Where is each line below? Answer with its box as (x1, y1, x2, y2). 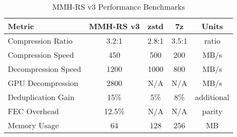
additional (195, 91, 230, 103)
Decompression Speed (8, 63, 81, 74)
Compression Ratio (8, 35, 73, 46)
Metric (8, 20, 34, 32)
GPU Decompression (8, 77, 78, 88)
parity (202, 105, 223, 117)
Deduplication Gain (8, 91, 74, 103)
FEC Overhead (8, 105, 59, 117)
